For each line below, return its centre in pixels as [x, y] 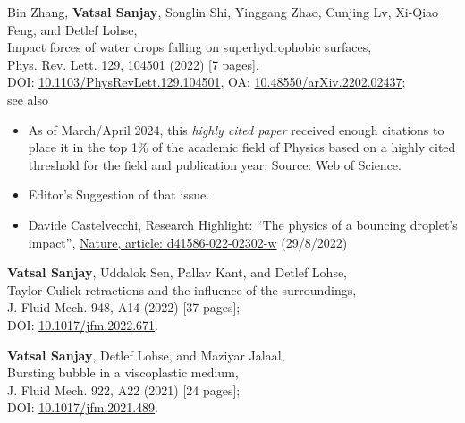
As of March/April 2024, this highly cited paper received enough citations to [236, 129]
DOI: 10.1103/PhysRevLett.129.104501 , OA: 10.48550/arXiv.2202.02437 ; [207, 82]
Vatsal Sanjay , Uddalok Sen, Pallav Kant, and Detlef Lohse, [178, 272]
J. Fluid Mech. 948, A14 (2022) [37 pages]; [124, 307]
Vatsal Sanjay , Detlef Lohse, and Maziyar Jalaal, [146, 355]
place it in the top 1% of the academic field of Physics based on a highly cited [242, 147]
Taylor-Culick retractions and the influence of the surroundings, [182, 289]
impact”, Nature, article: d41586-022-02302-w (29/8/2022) [188, 242]
